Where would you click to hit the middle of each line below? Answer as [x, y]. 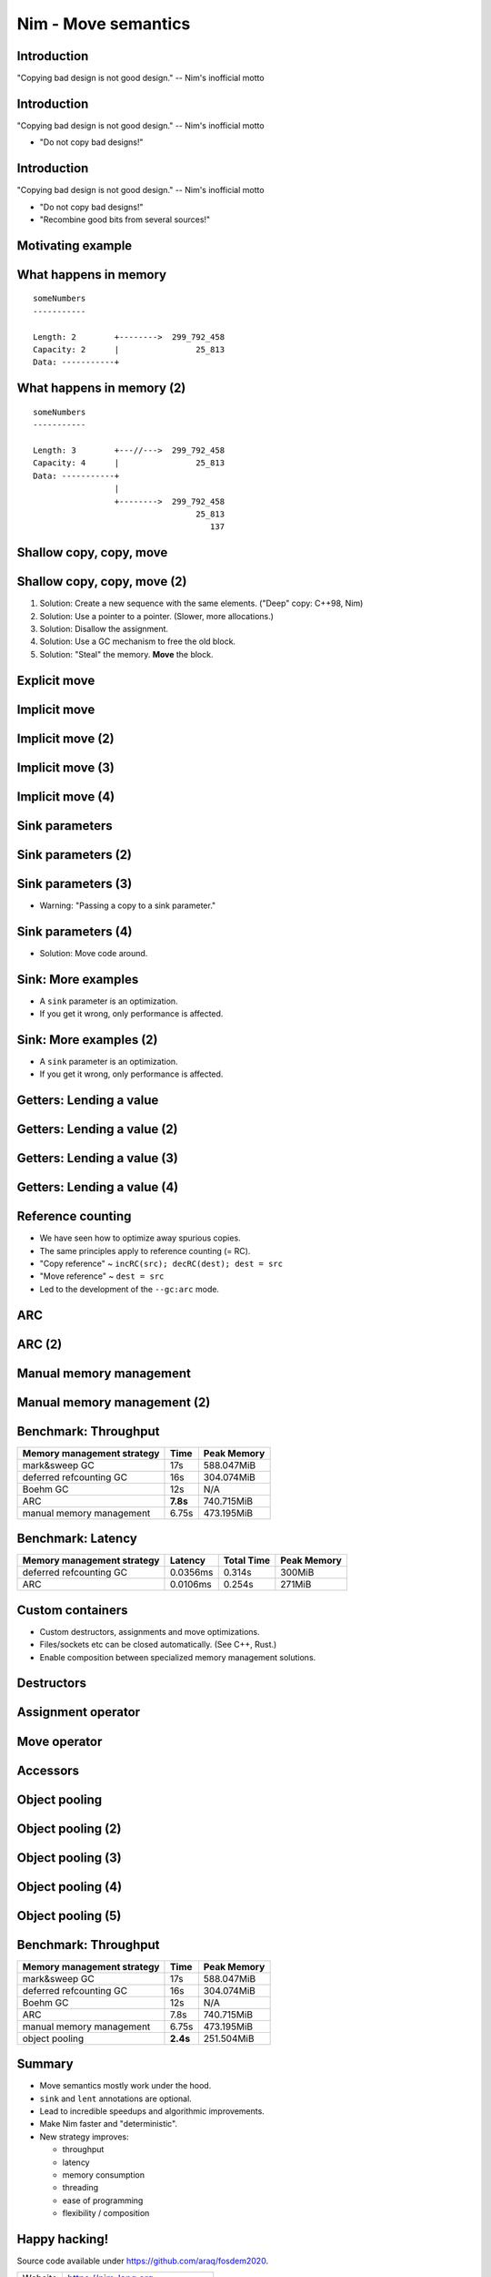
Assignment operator [79, 1712]
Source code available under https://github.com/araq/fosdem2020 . [142, 2261]
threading [80, 2188]
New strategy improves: [84, 2137]
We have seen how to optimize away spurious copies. [140, 1238]
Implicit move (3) [66, 767]
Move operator [60, 1741]
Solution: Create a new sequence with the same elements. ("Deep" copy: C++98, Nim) [201, 603]
